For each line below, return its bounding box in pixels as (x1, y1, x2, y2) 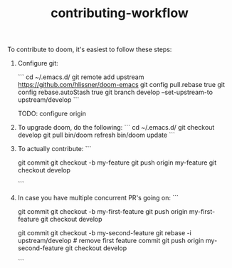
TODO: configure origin (17, 109, 87, 118)
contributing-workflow (51, 5, 189, 21)
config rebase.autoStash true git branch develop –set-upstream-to (17, 88, 213, 97)
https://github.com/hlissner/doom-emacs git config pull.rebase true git (17, 81, 226, 89)
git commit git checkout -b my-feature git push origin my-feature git (17, 158, 217, 167)
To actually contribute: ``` (17, 145, 92, 153)
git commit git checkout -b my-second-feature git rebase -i (17, 229, 192, 237)
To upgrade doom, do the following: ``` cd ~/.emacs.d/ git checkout (17, 123, 215, 132)
